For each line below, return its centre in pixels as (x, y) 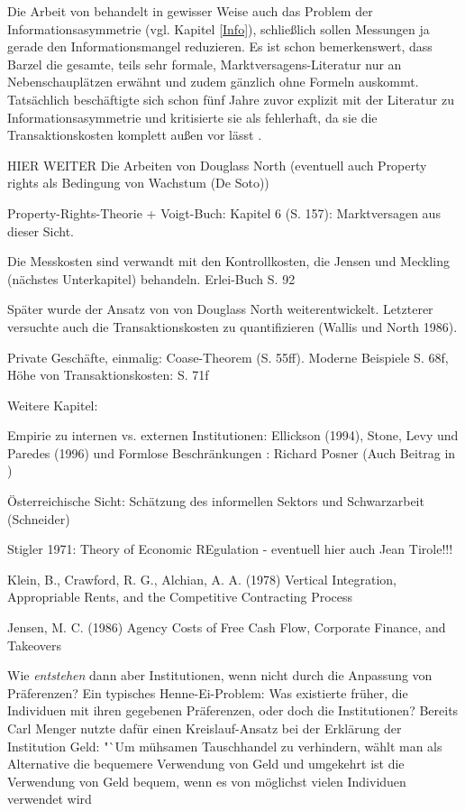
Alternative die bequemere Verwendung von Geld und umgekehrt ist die (206, 764)
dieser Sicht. (41, 230)
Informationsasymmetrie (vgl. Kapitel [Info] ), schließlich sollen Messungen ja (219, 28)
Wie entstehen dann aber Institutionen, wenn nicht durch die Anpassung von (220, 675)
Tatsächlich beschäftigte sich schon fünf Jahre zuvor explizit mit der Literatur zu (231, 99)
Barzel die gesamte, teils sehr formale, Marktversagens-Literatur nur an (205, 64)
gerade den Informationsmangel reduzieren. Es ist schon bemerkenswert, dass (220, 46)
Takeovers (34, 645)
